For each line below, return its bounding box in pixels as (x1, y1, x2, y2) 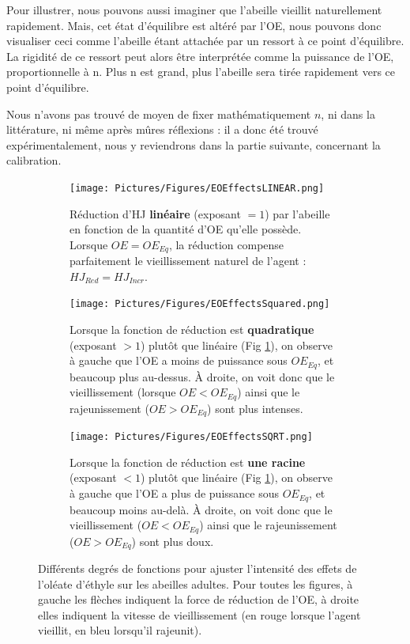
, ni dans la (321, 105, 375, 122)
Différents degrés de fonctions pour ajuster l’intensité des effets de (38, 560, 357, 577)
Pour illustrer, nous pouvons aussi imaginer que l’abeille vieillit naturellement (6, 2, 382, 17)
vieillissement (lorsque (70, 384, 176, 400)
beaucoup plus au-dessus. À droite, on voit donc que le (70, 368, 335, 385)
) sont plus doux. (131, 532, 214, 549)
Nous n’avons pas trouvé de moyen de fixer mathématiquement (6, 105, 311, 122)
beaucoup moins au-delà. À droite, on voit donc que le (70, 501, 333, 517)
